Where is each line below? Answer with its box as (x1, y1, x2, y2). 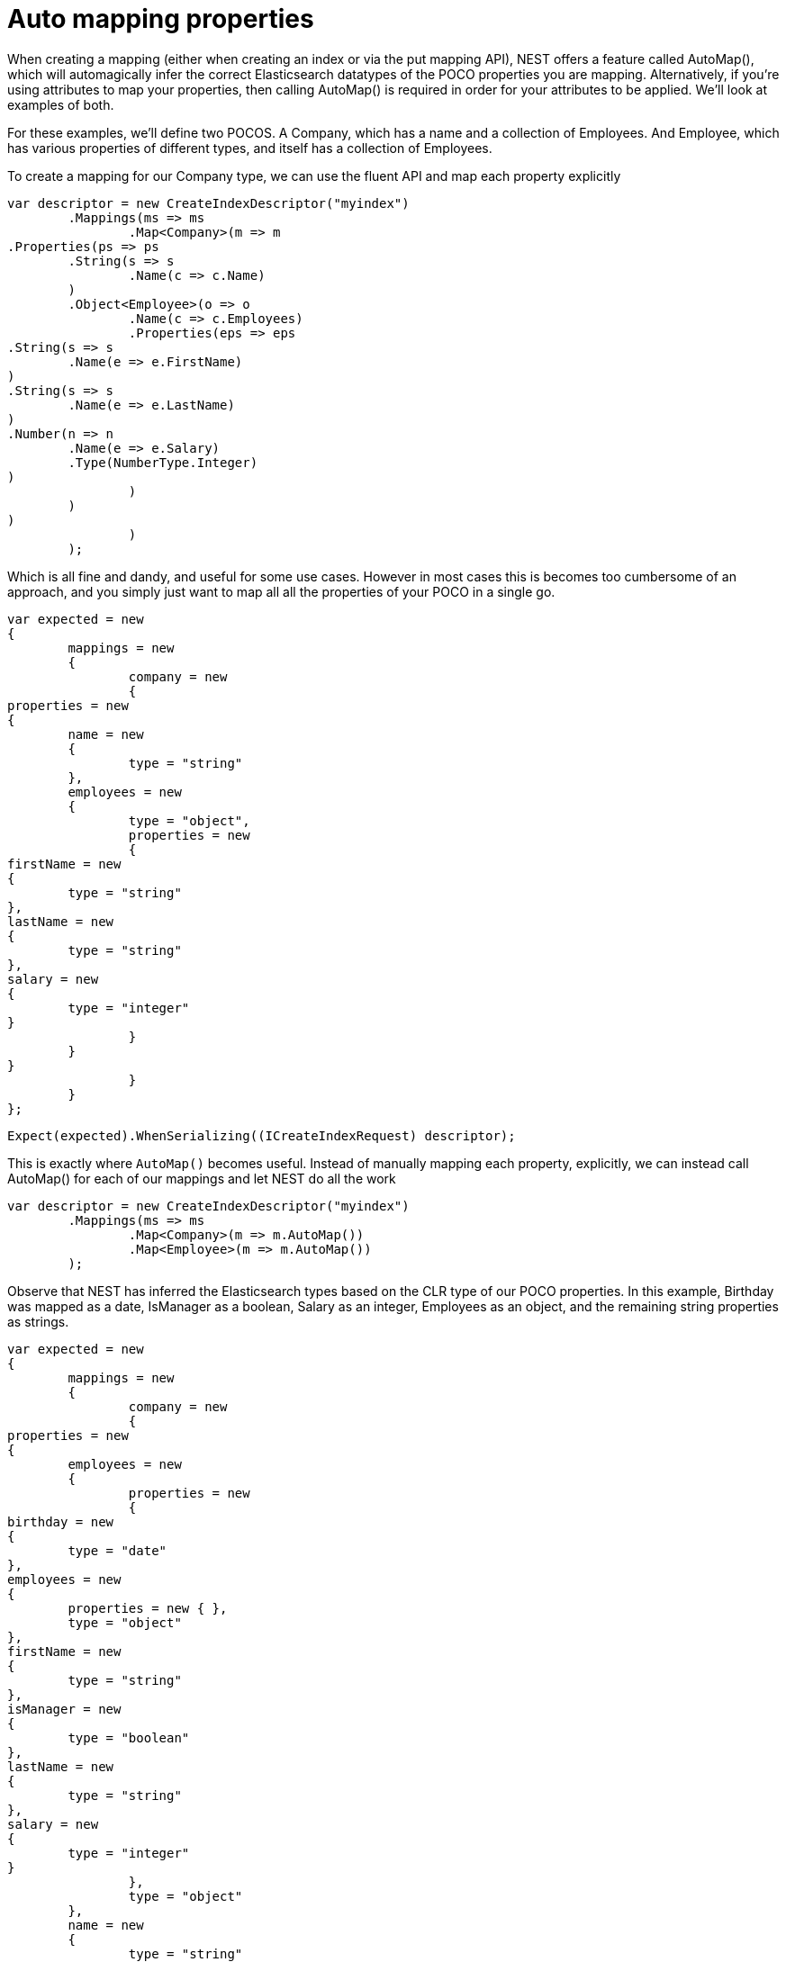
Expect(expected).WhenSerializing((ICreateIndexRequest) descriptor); (7, 1128, 516, 1143)
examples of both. (7, 96, 114, 112)
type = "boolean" (68, 1730, 190, 1745)
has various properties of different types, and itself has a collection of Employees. (7, 139, 492, 156)
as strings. (7, 1313, 69, 1329)
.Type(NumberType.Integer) (68, 454, 258, 470)
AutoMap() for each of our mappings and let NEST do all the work (7, 1170, 396, 1186)
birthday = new (7, 1514, 114, 1529)
